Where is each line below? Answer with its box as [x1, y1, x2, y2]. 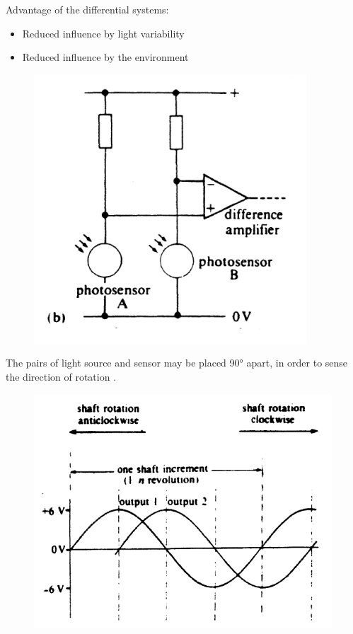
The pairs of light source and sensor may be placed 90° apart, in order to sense [6, 355, 348, 370]
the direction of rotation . [6, 369, 117, 384]
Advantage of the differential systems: [6, 2, 169, 16]
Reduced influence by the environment [22, 50, 189, 64]
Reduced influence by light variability [22, 25, 185, 40]
